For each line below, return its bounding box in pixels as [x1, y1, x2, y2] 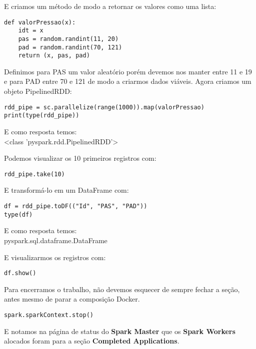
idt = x [18, 27, 43, 34]
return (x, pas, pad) [18, 52, 90, 59]
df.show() [4, 270, 36, 277]
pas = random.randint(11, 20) [18, 35, 119, 42]
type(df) [4, 211, 33, 218]
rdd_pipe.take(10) [4, 170, 65, 178]
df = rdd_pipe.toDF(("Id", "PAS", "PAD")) [4, 203, 147, 210]
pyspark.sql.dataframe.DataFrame [4, 235, 107, 245]
